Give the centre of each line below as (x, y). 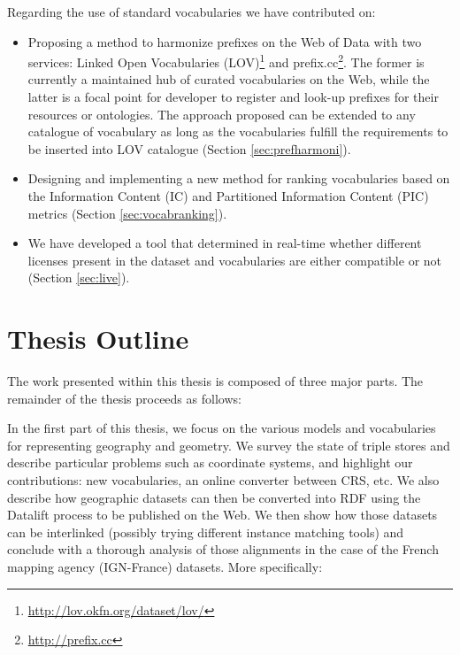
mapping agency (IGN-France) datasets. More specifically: (165, 567)
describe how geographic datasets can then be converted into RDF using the (214, 497)
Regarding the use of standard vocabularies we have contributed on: (192, 12)
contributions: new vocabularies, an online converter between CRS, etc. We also (223, 480)
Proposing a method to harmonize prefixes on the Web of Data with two (225, 41)
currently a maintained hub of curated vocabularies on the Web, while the (229, 79)
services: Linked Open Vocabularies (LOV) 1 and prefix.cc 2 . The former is (226, 61)
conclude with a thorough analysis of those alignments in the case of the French (223, 549)
